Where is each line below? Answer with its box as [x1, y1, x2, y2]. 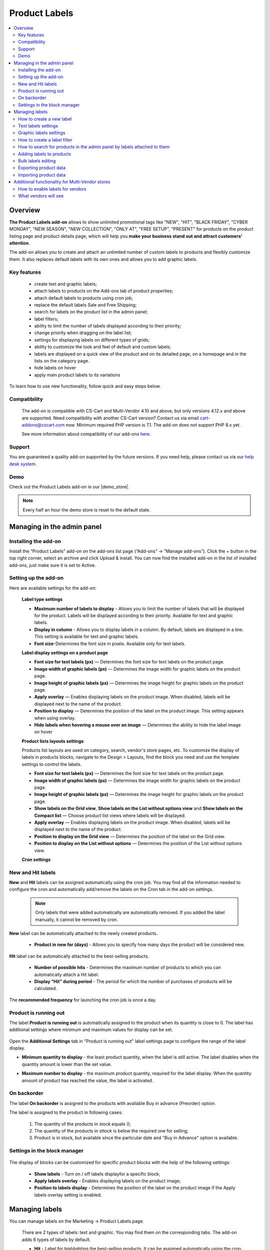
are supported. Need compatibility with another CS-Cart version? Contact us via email [21, 415, 199, 421]
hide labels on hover [34, 365, 76, 371]
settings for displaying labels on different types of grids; [34, 336, 150, 342]
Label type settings [21, 596, 63, 602]
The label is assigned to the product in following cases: [9, 1109, 123, 1115]
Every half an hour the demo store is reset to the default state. [22, 506, 151, 512]
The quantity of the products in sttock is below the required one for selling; [34, 1127, 188, 1133]
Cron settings [21, 856, 51, 862]
